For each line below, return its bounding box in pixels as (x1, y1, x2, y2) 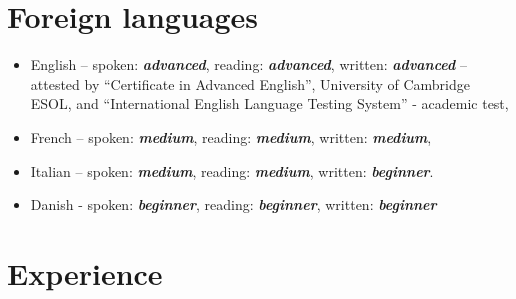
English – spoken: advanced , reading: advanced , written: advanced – (30, 54, 467, 75)
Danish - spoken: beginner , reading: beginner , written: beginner (30, 194, 437, 215)
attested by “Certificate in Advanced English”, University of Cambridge (30, 73, 471, 94)
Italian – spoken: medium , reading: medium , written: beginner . (30, 160, 434, 181)
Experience (7, 252, 163, 293)
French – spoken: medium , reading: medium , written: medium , (30, 126, 432, 147)
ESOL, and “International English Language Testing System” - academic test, (30, 93, 509, 114)
